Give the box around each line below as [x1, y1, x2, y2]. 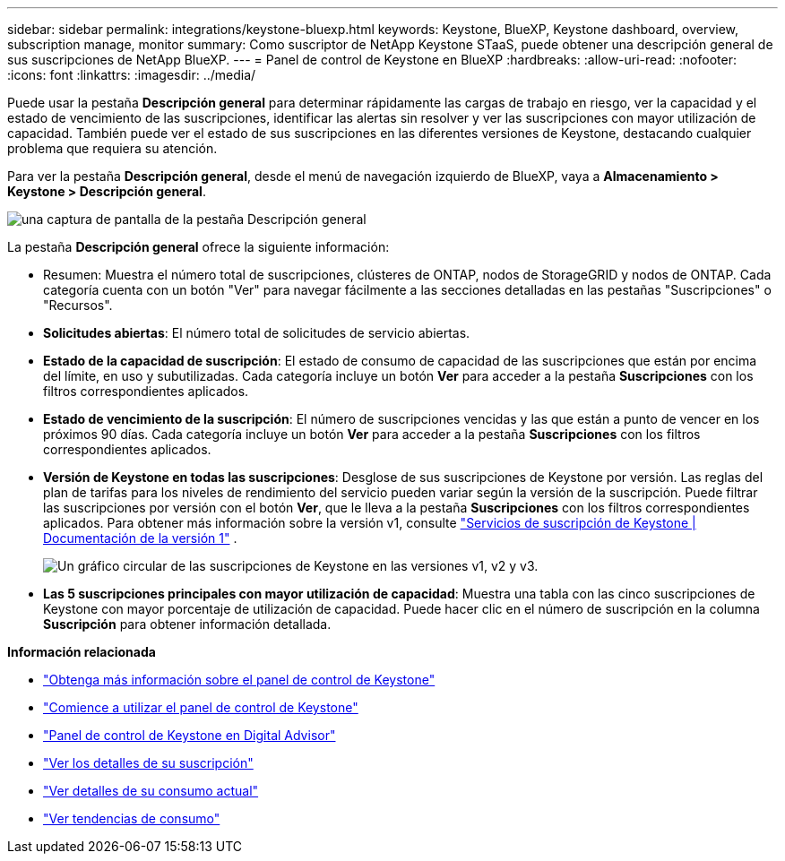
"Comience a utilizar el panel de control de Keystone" [43, 700, 358, 715]
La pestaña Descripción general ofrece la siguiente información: [7, 239, 390, 254]
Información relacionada [7, 644, 156, 659]
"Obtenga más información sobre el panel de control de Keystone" [43, 672, 436, 687]
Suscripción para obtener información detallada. [43, 616, 332, 632]
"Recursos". [43, 297, 113, 313]
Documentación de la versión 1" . [43, 530, 237, 546]
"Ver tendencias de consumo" [43, 811, 220, 826]
